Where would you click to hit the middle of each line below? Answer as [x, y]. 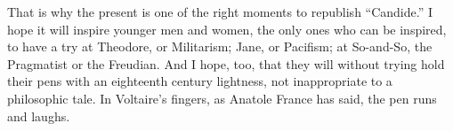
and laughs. [39, 116]
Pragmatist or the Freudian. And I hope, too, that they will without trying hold [226, 63]
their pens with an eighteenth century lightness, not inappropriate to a [200, 81]
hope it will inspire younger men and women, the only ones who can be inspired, [227, 29]
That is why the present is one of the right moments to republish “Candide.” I [220, 12]
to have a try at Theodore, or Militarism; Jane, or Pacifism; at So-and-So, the [220, 46]
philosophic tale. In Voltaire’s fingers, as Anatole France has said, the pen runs [222, 98]
